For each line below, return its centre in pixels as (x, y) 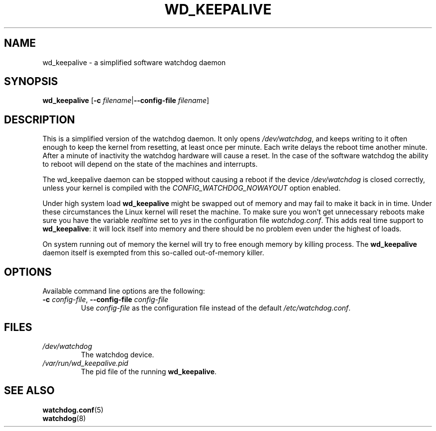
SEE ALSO (29, 391)
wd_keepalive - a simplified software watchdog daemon (134, 62)
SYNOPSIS (31, 82)
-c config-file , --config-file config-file (106, 300)
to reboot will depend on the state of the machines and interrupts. (150, 164)
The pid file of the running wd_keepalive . (149, 371)
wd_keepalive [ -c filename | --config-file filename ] (126, 101)
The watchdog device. (117, 354)
